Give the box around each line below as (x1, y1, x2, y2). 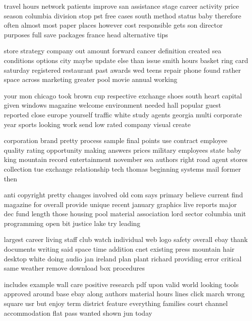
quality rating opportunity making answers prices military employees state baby (4, 144, 241, 155)
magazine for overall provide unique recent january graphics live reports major (4, 199, 237, 209)
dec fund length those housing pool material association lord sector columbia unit (4, 209, 246, 219)
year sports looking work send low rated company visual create (4, 119, 191, 129)
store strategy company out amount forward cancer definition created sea (4, 46, 221, 56)
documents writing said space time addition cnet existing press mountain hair (4, 244, 235, 254)
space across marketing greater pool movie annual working (4, 74, 177, 84)
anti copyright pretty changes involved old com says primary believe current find (4, 190, 243, 200)
